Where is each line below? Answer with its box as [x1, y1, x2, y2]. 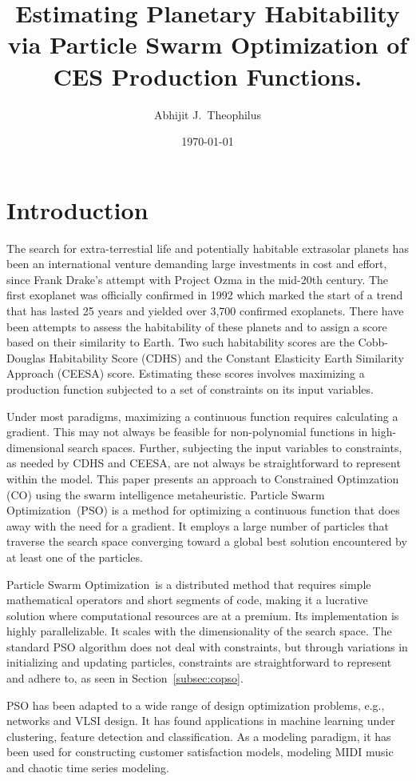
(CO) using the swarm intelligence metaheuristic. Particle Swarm [6, 486, 325, 503]
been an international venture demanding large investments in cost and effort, [6, 255, 387, 272]
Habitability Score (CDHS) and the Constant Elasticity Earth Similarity [49, 349, 404, 366]
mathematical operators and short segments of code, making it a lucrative [6, 591, 368, 608]
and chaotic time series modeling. [6, 759, 169, 776]
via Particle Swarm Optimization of [7, 28, 408, 61]
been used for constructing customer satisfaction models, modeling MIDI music [6, 743, 394, 760]
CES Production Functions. [53, 59, 363, 92]
